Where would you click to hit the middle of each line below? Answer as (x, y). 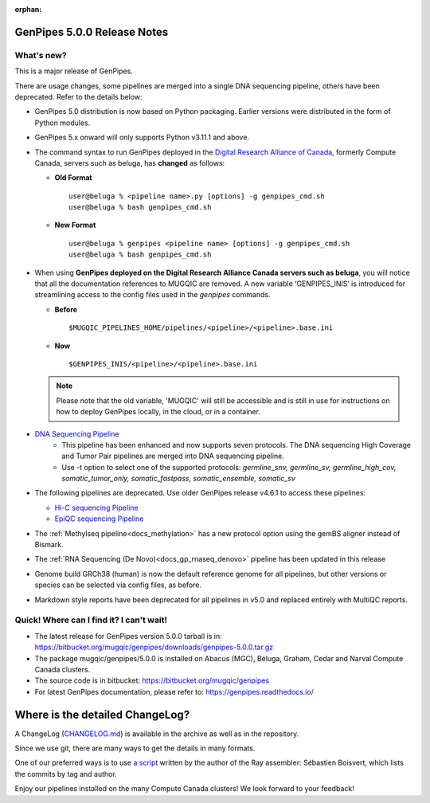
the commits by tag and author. (66, 774)
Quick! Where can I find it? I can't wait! (91, 620)
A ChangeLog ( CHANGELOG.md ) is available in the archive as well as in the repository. (157, 734)
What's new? (41, 55)
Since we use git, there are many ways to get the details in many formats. (135, 748)
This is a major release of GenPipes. (74, 71)
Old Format (73, 178)
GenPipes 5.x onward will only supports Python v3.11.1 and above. (142, 137)
